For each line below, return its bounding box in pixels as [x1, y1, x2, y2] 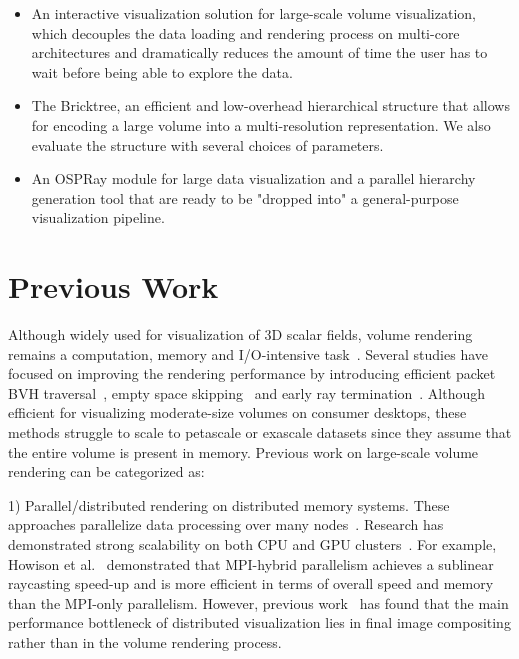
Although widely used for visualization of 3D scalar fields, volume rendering [8, 324, 473, 345]
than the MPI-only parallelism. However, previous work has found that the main [8, 592, 509, 613]
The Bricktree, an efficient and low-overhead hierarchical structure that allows [31, 95, 510, 116]
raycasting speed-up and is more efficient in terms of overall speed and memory [8, 573, 494, 594]
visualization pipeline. [31, 207, 165, 228]
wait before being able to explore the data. [31, 61, 293, 82]
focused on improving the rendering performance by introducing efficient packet [8, 363, 496, 384]
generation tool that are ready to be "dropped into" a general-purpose [31, 187, 459, 208]
